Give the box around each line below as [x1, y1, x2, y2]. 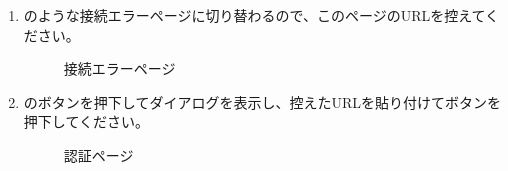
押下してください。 [23, 111, 149, 132]
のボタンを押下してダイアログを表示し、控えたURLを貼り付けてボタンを [23, 91, 501, 112]
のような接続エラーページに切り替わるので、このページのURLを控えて [23, 5, 486, 25]
